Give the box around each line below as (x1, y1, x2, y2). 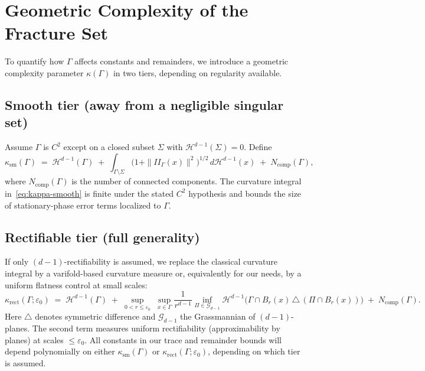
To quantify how (5, 55, 64, 67)
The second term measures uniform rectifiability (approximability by (32, 322, 280, 334)
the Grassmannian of (180, 310, 256, 323)
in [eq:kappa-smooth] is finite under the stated (5, 187, 174, 199)
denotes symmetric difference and (35, 310, 156, 323)
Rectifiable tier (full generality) (5, 227, 200, 246)
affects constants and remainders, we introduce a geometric (74, 55, 288, 67)
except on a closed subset (63, 141, 155, 153)
